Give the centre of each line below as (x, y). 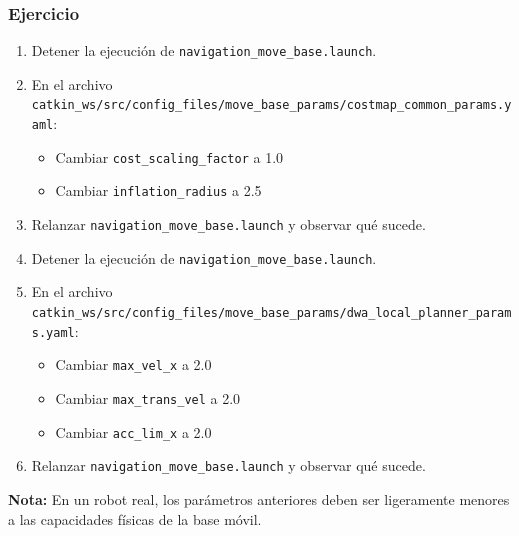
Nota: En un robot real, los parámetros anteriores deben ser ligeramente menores (259, 498)
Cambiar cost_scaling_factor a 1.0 (169, 156)
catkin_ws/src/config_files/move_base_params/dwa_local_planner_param (271, 313)
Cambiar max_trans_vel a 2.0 (148, 397)
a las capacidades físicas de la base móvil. (135, 518)
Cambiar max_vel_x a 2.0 (133, 364)
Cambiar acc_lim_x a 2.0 (133, 431)
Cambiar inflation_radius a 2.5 (158, 190)
